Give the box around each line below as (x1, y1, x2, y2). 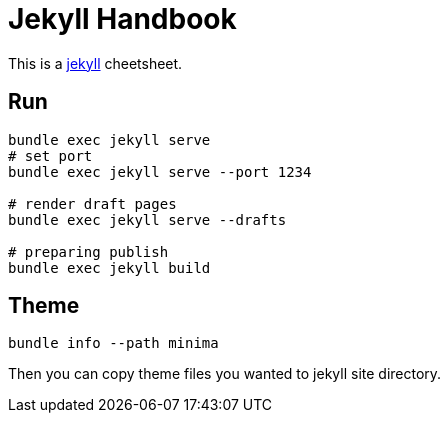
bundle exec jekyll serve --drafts (8, 211, 287, 228)
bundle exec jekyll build (8, 259, 211, 276)
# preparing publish (8, 243, 169, 260)
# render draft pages (8, 195, 177, 212)
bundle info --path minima (8, 335, 219, 352)
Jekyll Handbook (8, 2, 237, 36)
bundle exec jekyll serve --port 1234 (8, 163, 312, 180)
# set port (8, 147, 93, 164)
